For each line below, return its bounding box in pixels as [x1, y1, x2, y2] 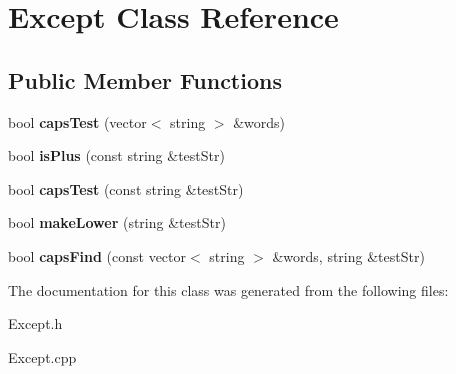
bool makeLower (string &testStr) [8, 212, 226, 233]
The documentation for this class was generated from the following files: [8, 279, 449, 300]
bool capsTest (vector [8, 111, 147, 132]
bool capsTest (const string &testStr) [8, 178, 244, 199]
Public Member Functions [8, 64, 282, 95]
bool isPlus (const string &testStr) [8, 145, 225, 166]
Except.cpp [8, 346, 77, 367]
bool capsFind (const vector [8, 245, 187, 266]
